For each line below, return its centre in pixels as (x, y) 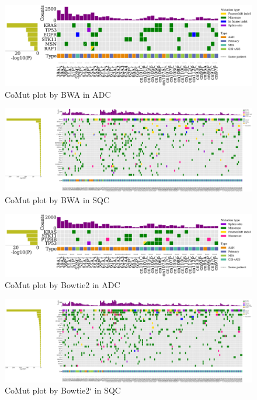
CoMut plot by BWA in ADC (58, 94)
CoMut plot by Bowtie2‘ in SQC (63, 390)
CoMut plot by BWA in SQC (57, 199)
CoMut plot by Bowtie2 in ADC (62, 285)
